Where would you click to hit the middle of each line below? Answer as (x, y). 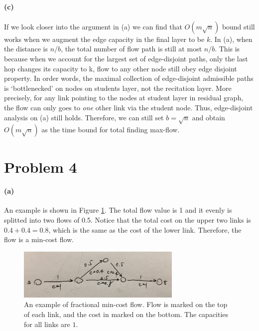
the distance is (26, 49)
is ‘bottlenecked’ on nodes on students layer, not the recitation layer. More (118, 88)
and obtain (208, 117)
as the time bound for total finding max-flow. (111, 130)
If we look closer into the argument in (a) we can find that (93, 26)
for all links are (47, 324)
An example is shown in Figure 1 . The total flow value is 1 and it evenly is (118, 210)
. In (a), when (231, 39)
